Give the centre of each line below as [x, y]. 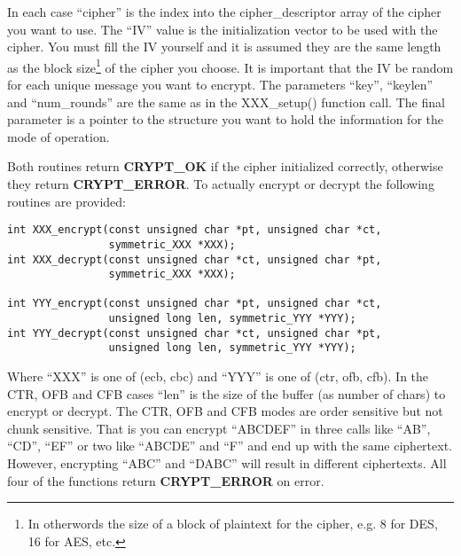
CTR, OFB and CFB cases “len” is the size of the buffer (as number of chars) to [227, 393]
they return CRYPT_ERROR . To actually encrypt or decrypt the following [221, 184]
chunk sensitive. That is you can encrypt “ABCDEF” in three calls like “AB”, [219, 428]
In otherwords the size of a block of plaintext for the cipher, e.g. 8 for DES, [233, 524]
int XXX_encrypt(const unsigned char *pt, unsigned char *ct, [195, 230]
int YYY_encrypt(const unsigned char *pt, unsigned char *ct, [195, 304]
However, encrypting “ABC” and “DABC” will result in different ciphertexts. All [227, 463]
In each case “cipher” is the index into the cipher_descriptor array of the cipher [224, 12]
